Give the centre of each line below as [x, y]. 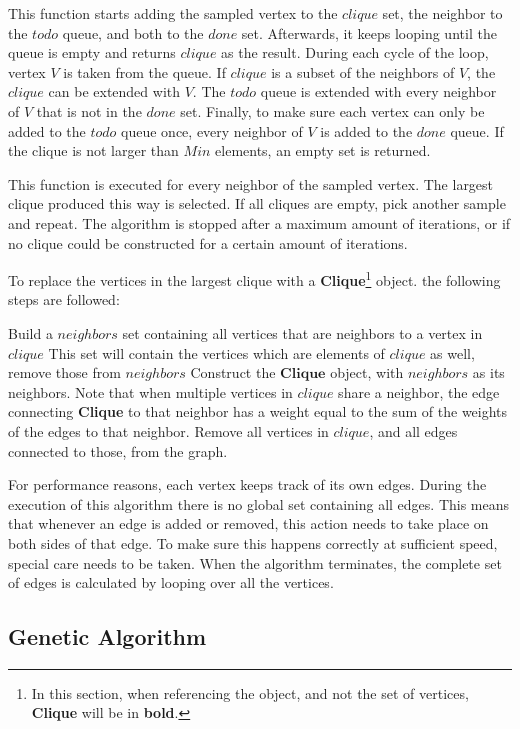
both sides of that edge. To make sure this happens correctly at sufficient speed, [253, 542]
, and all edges [413, 430]
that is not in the [89, 110]
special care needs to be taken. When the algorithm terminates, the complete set [255, 562]
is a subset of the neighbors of [363, 71]
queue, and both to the [133, 32]
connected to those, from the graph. [118, 450]
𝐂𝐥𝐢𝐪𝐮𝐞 [303, 374]
